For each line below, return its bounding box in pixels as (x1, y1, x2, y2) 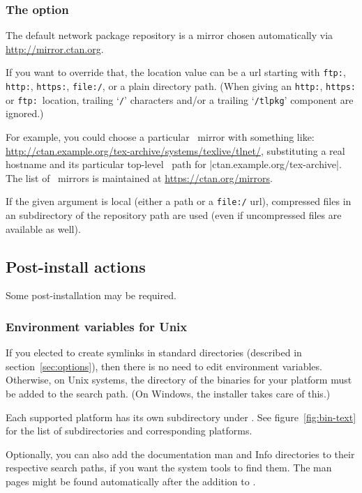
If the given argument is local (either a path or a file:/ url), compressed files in (6, 194, 352, 208)
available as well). (6, 221, 81, 236)
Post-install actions (6, 255, 146, 277)
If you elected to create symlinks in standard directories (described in (6, 345, 302, 360)
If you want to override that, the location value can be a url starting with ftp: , (6, 65, 346, 79)
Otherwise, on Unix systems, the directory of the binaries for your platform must (6, 372, 352, 387)
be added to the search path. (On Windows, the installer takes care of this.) (6, 386, 331, 400)
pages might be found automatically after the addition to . (6, 473, 256, 488)
